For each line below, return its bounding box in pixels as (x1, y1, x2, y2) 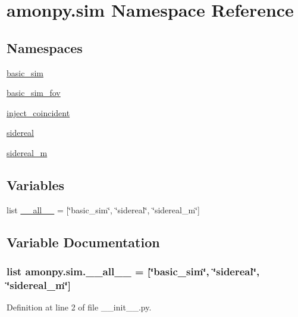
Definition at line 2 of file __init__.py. (7, 301, 152, 313)
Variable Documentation (7, 232, 160, 251)
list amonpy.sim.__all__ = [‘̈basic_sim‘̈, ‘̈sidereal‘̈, (7, 264, 260, 279)
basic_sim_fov (7, 86, 61, 99)
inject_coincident (7, 106, 70, 119)
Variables (7, 175, 65, 194)
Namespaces (7, 38, 83, 57)
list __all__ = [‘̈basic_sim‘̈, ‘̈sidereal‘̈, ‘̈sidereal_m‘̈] (7, 203, 200, 216)
